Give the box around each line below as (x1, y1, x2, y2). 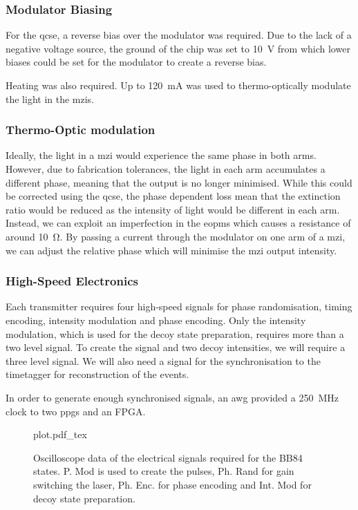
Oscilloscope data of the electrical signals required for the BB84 (33, 450, 303, 464)
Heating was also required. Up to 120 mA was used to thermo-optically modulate (6, 78, 351, 92)
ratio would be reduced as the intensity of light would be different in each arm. (6, 202, 340, 216)
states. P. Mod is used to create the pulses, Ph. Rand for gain (33, 464, 294, 478)
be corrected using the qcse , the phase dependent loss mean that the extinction (6, 189, 341, 203)
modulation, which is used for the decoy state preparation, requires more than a (6, 326, 344, 341)
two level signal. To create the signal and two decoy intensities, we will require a (6, 340, 346, 355)
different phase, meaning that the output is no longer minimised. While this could (6, 175, 352, 189)
